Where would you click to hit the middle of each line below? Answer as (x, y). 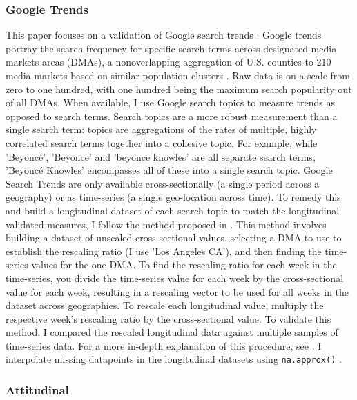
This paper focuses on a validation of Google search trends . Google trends (164, 35)
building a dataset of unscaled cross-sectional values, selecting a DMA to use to (174, 238)
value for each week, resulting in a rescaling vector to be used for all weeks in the (177, 291)
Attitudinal (37, 390)
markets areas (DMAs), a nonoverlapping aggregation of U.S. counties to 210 (168, 62)
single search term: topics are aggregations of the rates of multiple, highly (161, 129)
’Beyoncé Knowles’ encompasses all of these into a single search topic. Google (169, 170)
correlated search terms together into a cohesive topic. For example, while (162, 142)
